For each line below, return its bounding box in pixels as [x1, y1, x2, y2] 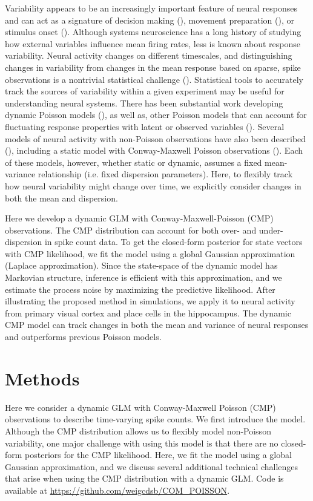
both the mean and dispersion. [5, 191, 118, 204]
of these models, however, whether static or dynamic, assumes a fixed [5, 156, 262, 168]
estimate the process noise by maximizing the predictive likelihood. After [5, 283, 275, 295]
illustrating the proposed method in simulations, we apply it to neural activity [5, 295, 295, 307]
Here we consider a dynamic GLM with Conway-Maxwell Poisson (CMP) [5, 401, 276, 413]
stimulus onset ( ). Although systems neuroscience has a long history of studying [5, 25, 301, 38]
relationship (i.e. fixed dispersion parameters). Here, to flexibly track [38, 168, 293, 180]
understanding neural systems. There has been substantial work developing [5, 96, 283, 109]
